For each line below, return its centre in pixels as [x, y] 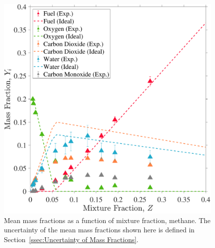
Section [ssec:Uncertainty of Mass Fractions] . [71, 239]
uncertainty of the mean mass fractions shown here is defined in [99, 230]
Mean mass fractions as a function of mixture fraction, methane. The [107, 220]
